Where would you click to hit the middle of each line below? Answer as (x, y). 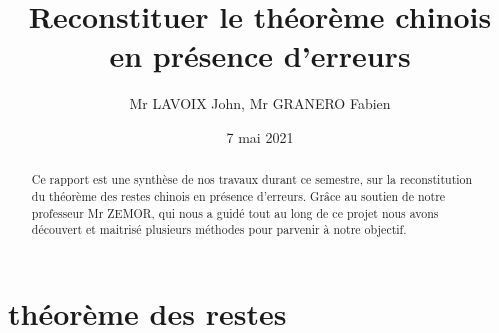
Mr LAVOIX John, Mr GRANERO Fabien (260, 103)
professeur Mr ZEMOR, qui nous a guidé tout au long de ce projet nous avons (235, 212)
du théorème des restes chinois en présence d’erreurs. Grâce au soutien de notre (238, 195)
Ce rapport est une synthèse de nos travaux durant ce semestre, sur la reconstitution (252, 179)
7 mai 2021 (260, 136)
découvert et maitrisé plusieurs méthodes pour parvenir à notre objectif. (219, 229)
